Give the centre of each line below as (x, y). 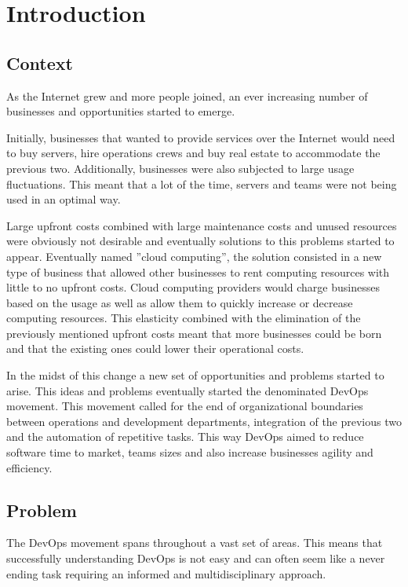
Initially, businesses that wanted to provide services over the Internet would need (201, 137)
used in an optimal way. (64, 199)
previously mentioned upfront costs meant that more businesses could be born (194, 333)
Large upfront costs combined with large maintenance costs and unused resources (202, 225)
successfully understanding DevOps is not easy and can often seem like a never (196, 558)
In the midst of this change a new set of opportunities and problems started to (195, 375)
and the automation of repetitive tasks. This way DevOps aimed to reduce (185, 437)
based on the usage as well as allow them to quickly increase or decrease (180, 302)
